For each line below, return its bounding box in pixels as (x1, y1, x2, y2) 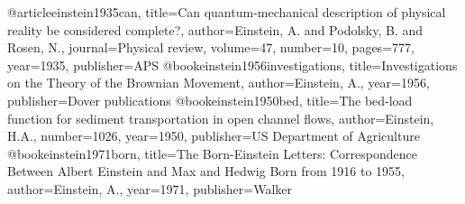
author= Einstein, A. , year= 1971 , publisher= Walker (7, 179, 292, 198)
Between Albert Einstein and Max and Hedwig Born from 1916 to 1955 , (7, 162, 406, 181)
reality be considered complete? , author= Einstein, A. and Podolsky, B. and (7, 20, 424, 39)
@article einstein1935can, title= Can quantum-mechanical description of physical (7, 3, 446, 21)
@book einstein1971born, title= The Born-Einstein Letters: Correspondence (7, 144, 417, 162)
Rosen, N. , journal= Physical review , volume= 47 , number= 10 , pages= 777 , (7, 38, 415, 57)
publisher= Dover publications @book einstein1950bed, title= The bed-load (7, 90, 413, 109)
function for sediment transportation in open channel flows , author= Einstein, (7, 108, 434, 127)
